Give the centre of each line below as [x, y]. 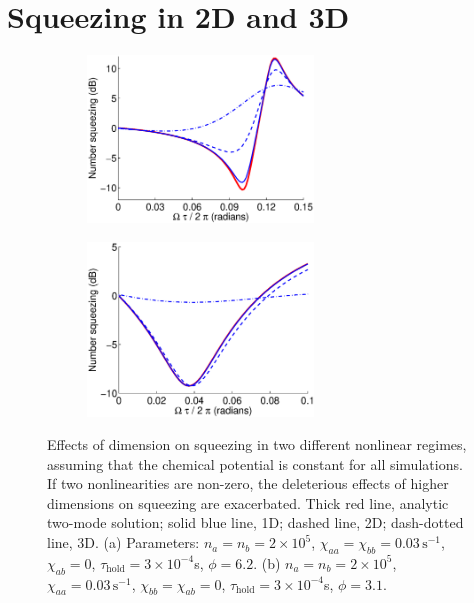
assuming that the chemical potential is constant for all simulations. [255, 463]
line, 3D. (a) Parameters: [123, 542]
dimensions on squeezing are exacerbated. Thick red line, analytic [248, 502]
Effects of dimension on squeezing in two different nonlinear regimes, [257, 444]
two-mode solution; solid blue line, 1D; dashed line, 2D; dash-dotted [255, 522]
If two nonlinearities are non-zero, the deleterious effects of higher [248, 483]
